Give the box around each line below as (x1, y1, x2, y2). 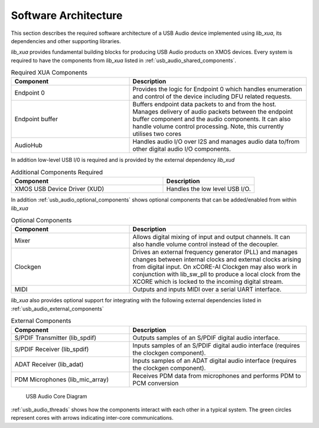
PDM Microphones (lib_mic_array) (14, 375, 109, 384)
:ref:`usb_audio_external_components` (11, 305, 104, 312)
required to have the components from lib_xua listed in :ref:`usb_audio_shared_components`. (11, 57, 236, 64)
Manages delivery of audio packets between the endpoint (132, 108, 294, 116)
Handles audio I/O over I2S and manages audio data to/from (132, 138, 300, 146)
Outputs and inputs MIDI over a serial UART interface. (132, 286, 282, 294)
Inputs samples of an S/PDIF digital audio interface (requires (132, 341, 301, 349)
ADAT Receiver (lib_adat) (14, 360, 84, 368)
